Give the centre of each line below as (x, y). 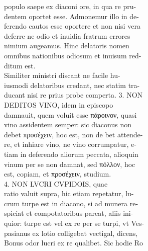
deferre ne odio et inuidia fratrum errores (67, 35)
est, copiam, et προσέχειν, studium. (58, 174)
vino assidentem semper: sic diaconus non (68, 124)
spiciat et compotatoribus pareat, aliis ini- (69, 213)
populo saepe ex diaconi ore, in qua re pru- (70, 6)
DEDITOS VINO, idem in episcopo (59, 104)
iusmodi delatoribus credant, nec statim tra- (72, 85)
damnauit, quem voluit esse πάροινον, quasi (70, 114)
